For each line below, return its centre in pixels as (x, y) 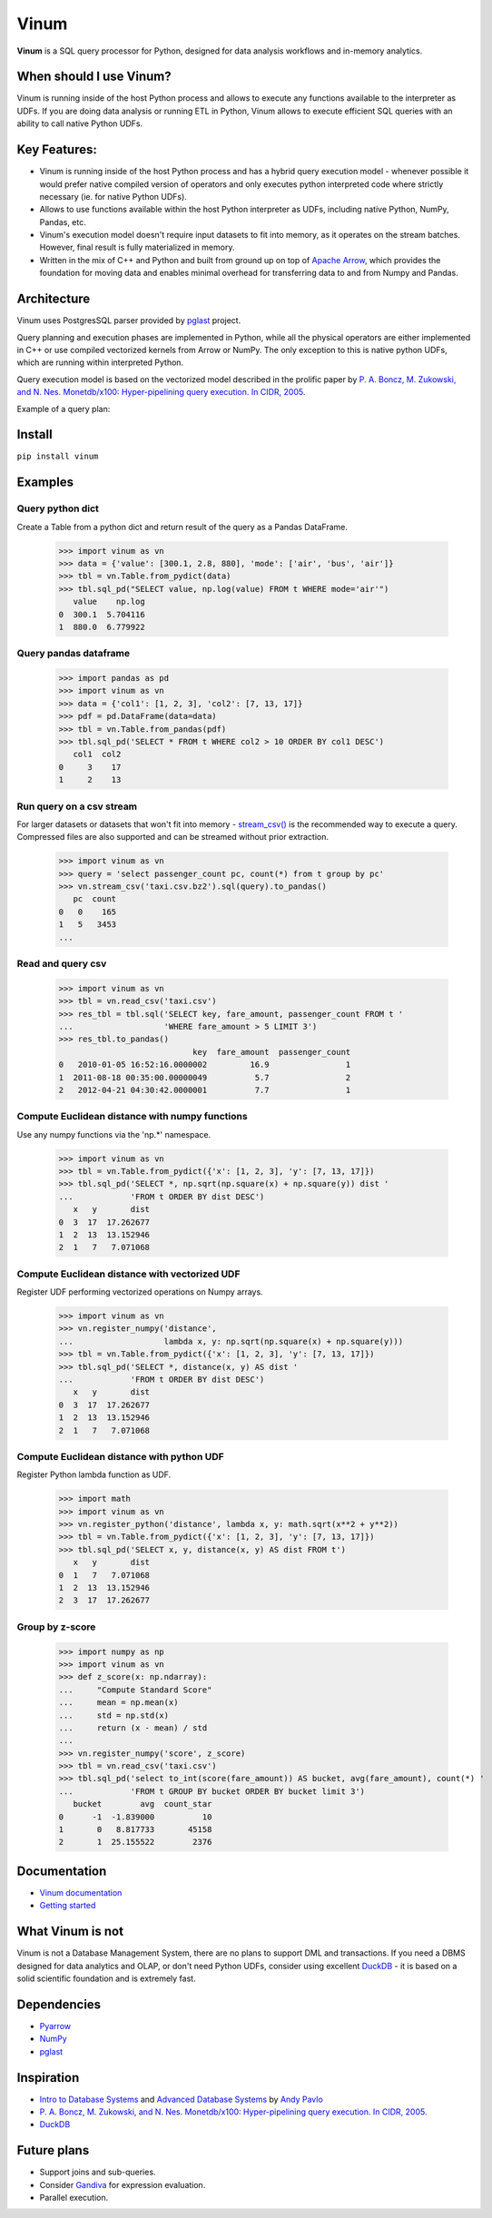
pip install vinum (58, 457)
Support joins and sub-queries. (98, 2172)
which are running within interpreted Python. (100, 362)
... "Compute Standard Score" (135, 1690)
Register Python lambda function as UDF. (94, 1474)
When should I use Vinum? (94, 77)
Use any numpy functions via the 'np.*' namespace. (114, 1134)
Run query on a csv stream (77, 806)
